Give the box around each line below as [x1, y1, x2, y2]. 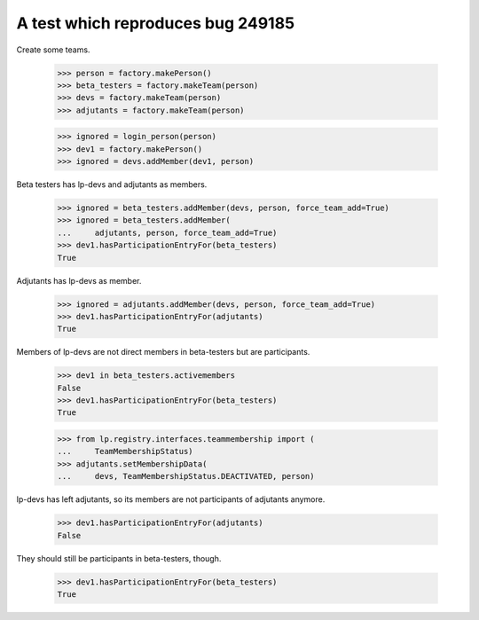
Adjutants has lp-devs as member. [16, 275, 142, 286]
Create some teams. [16, 44, 90, 55]
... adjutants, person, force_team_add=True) [57, 227, 278, 238]
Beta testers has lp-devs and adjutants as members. [16, 179, 208, 190]
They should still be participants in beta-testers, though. [16, 553, 222, 563]
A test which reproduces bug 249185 [16, 13, 295, 33]
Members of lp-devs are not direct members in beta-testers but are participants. [16, 347, 310, 357]
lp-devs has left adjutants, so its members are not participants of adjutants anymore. [16, 494, 326, 505]
